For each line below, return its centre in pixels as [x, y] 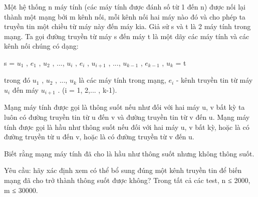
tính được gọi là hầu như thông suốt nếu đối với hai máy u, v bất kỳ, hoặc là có [127, 127]
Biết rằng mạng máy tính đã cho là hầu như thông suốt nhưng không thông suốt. [129, 153]
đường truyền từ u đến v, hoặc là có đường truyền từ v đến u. [99, 137]
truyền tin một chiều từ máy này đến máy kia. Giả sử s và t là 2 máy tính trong [127, 26]
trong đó [17, 80]
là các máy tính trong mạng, [122, 80]
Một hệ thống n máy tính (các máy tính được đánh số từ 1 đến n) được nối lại [125, 7]
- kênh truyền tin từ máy [214, 80]
